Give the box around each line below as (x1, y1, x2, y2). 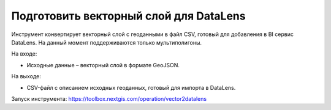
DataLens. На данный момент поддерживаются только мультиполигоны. (11, 38, 202, 46)
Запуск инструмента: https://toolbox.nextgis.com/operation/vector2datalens (11, 95, 207, 102)
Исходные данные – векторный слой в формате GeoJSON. (26, 61, 180, 68)
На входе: (11, 50, 37, 57)
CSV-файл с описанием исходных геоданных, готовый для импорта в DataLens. (26, 84, 236, 91)
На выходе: (11, 73, 41, 80)
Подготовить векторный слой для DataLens (11, 9, 246, 23)
